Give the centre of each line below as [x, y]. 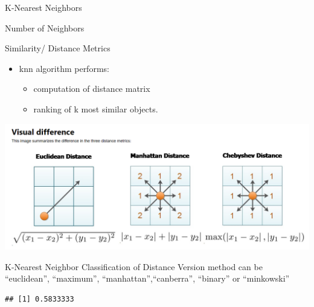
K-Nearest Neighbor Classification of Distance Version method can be [134, 266]
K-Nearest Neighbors [43, 7]
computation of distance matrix [92, 89]
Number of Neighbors [45, 27]
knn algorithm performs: [64, 68]
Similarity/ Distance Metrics [58, 48]
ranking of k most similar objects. [96, 108]
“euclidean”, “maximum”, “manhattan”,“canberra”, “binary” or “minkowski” [147, 278]
